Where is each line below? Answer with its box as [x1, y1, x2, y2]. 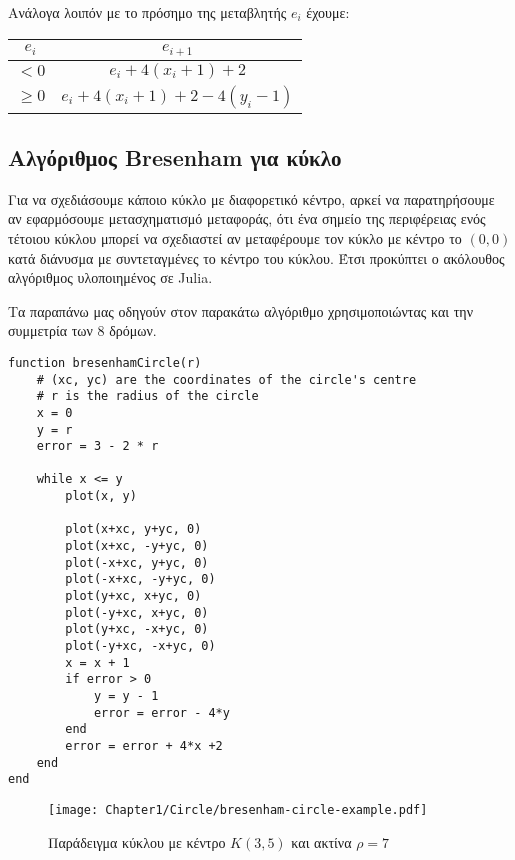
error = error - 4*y [93, 705, 230, 720]
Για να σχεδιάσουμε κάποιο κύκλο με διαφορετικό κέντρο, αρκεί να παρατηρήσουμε [8, 188, 495, 209]
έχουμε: [306, 2, 350, 22]
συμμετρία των [8, 320, 93, 341]
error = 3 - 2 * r [36, 439, 159, 454]
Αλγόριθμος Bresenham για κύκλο [8, 141, 342, 172]
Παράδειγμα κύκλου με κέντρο [48, 831, 226, 852]
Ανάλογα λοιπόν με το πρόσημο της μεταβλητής [8, 2, 287, 22]
